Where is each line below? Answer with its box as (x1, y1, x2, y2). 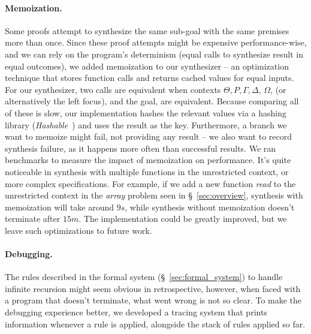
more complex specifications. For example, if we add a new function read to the (5, 177, 296, 189)
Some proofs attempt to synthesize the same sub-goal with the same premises (5, 24, 289, 37)
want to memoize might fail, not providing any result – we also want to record (5, 130, 292, 143)
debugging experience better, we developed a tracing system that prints (5, 306, 267, 318)
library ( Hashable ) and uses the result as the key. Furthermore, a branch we (5, 118, 287, 131)
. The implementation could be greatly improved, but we (78, 212, 287, 225)
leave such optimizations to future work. (5, 224, 152, 236)
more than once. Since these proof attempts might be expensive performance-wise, (5, 36, 307, 49)
